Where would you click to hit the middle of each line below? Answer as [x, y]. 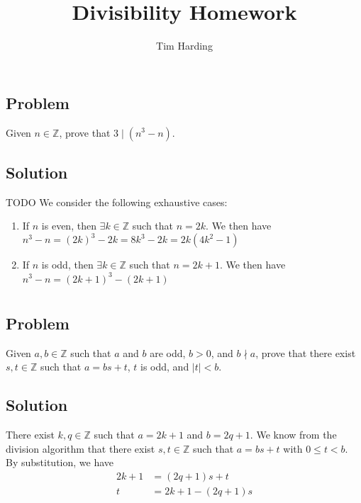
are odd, [168, 352]
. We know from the [293, 434]
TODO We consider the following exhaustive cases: [117, 202]
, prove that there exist [306, 352]
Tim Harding [184, 46]
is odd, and [165, 367]
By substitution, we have [60, 462]
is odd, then [67, 265]
